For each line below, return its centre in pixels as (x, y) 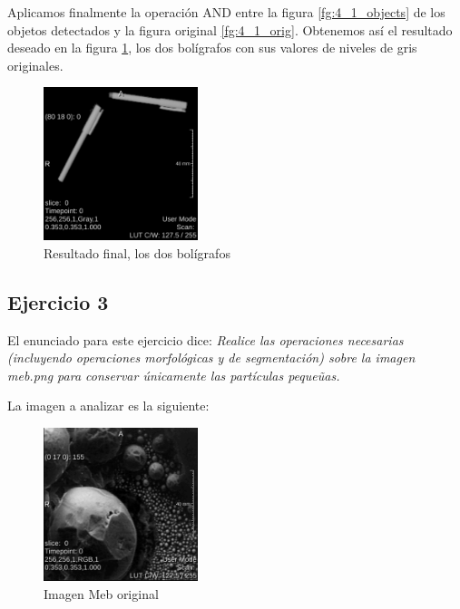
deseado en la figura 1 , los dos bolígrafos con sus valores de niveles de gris (212, 48)
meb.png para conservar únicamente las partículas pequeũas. (174, 375)
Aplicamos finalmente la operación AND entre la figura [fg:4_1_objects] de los (226, 12)
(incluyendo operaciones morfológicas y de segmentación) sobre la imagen (211, 358)
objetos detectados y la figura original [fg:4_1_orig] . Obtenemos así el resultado (230, 29)
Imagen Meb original (101, 594)
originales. (35, 65)
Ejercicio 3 (58, 301)
